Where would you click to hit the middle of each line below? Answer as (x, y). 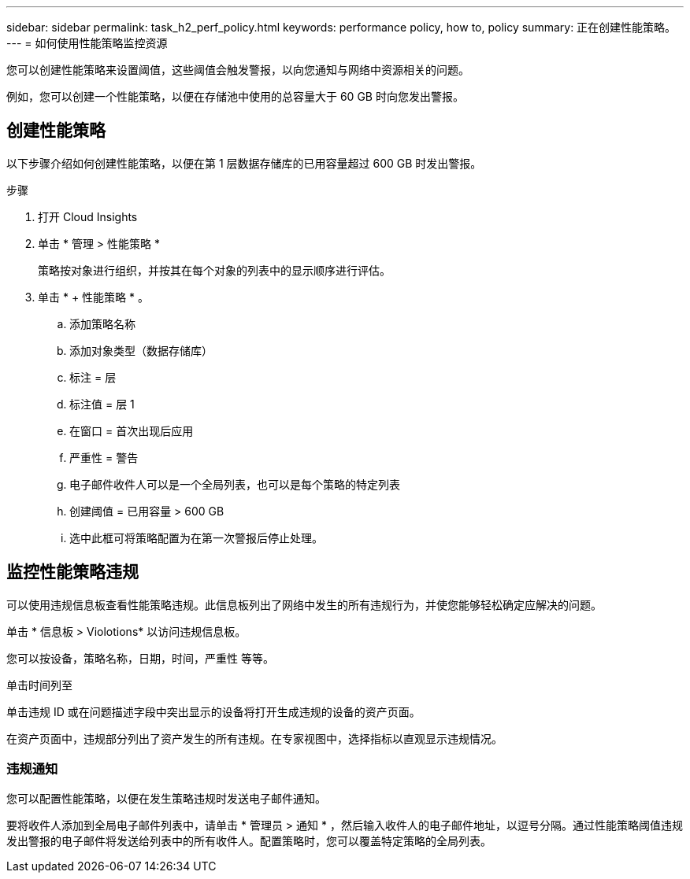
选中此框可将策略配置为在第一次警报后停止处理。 (196, 537)
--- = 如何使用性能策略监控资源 (87, 43)
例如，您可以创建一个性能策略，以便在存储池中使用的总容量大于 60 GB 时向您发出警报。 (235, 96)
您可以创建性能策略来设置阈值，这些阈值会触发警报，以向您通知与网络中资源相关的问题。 (238, 70)
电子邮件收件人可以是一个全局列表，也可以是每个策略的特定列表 (235, 484)
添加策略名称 (102, 323)
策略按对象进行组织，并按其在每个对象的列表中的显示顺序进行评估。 (214, 270)
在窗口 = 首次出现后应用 (132, 430)
